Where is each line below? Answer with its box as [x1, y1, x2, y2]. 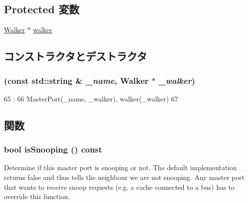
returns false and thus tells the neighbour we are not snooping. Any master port [4, 172, 245, 182]
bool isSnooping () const [4, 143, 102, 155]
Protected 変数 [4, 1, 79, 17]
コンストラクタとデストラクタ [4, 49, 147, 64]
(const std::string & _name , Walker [4, 74, 149, 86]
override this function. [4, 191, 70, 202]
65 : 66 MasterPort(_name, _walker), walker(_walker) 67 [4, 93, 178, 103]
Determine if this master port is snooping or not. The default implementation [4, 162, 237, 173]
